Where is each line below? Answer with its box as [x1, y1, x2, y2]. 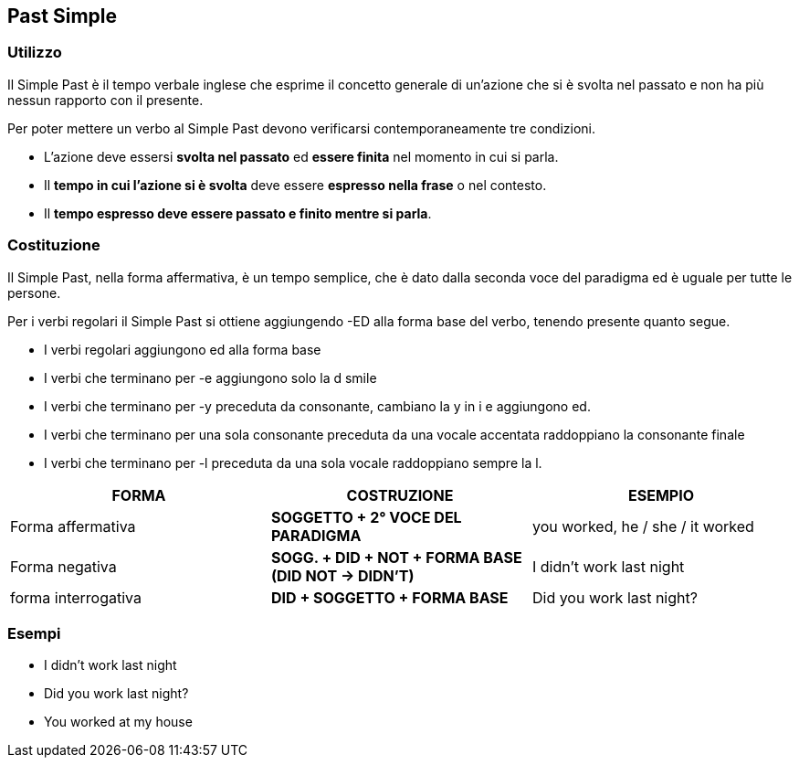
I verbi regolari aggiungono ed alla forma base [44, 341, 321, 357]
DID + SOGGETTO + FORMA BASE [270, 588, 509, 607]
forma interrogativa [10, 588, 142, 607]
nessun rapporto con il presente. [7, 91, 204, 108]
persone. [7, 284, 61, 301]
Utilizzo [7, 43, 62, 62]
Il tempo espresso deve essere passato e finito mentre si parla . [44, 205, 432, 221]
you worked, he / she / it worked [531, 516, 754, 536]
